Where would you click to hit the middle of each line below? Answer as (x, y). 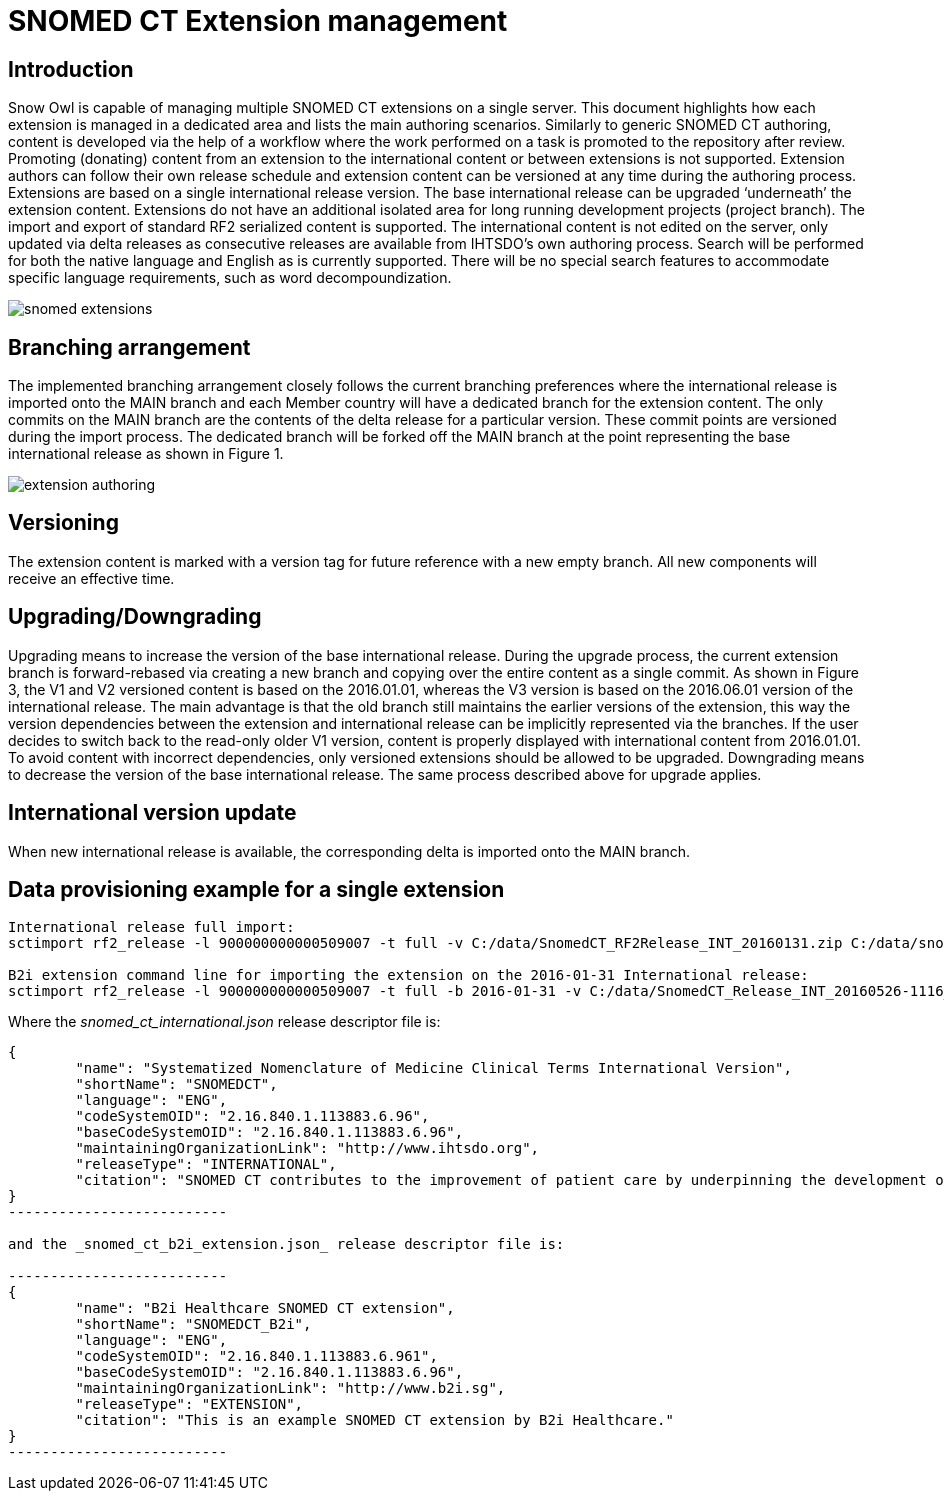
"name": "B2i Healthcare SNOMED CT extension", (265, 1308)
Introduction (71, 69)
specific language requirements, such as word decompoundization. (230, 278)
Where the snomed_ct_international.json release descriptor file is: (224, 1022)
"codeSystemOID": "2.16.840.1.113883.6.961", (256, 1356)
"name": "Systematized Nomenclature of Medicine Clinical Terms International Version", (433, 1068)
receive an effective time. (91, 578)
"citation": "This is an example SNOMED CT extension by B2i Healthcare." (374, 1420)
